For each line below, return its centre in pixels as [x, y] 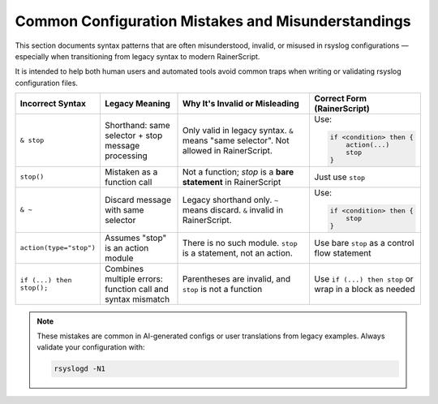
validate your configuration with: [91, 347]
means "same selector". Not [236, 140]
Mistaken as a [131, 172]
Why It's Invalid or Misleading [240, 104]
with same [124, 209]
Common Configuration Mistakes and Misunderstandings [213, 21]
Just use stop [339, 177]
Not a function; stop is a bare [238, 172]
